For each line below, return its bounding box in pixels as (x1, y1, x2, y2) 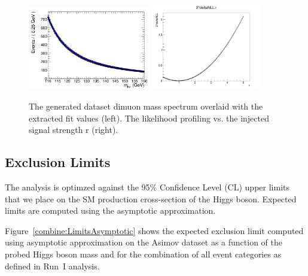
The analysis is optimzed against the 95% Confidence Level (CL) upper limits (5, 180, 289, 193)
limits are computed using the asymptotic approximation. (5, 204, 216, 217)
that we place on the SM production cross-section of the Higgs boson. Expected (5, 192, 297, 205)
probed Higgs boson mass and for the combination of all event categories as (5, 247, 282, 260)
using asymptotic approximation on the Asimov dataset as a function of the (5, 236, 282, 248)
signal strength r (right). (29, 123, 118, 136)
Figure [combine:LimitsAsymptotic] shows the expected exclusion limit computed (5, 224, 304, 236)
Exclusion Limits (5, 153, 111, 171)
